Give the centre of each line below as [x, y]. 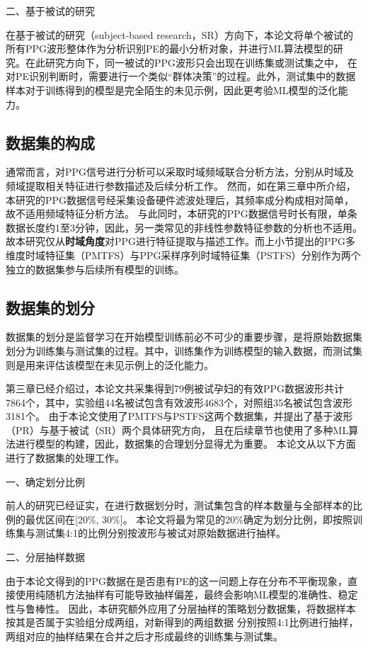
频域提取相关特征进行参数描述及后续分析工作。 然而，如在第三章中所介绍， [181, 185]
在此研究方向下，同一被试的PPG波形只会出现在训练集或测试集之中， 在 [191, 62]
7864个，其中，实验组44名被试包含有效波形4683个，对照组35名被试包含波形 [179, 402]
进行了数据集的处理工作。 [65, 458]
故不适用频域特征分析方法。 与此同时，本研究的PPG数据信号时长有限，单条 [182, 214]
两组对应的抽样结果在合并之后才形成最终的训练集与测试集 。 [144, 636]
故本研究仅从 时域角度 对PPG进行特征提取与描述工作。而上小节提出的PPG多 [181, 241]
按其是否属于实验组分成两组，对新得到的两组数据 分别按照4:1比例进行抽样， [182, 622]
